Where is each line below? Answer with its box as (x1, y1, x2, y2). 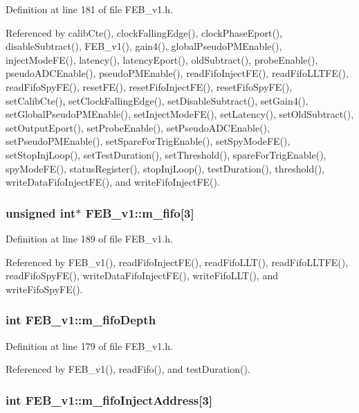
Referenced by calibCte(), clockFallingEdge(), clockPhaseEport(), (6, 25, 283, 39)
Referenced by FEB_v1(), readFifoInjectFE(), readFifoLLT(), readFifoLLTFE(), (6, 254, 349, 269)
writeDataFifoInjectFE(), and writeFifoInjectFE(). (6, 175, 220, 189)
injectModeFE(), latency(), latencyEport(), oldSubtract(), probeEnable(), (6, 52, 318, 67)
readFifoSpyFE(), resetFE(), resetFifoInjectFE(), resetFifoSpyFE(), (6, 79, 293, 94)
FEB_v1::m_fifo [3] (85, 204, 194, 221)
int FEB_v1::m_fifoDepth (6, 311, 156, 328)
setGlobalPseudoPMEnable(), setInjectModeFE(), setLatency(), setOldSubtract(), (6, 107, 354, 121)
